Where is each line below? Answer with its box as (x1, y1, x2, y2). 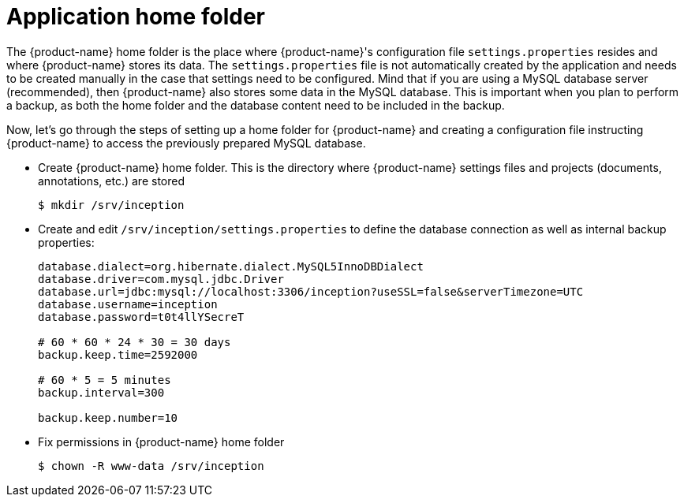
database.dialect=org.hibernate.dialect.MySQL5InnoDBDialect (38, 259, 424, 273)
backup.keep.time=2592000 (38, 348, 198, 361)
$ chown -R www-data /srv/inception (38, 459, 264, 472)
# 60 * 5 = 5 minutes (38, 373, 171, 386)
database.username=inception (38, 297, 218, 311)
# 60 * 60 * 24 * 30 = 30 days (38, 335, 231, 348)
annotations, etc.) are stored (38, 173, 185, 188)
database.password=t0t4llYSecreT (38, 310, 245, 323)
